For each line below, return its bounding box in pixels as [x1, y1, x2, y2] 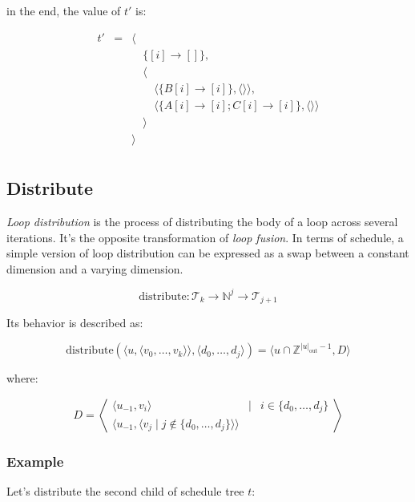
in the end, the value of [6, 2, 121, 18]
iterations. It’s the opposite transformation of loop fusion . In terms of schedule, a [6, 229, 404, 245]
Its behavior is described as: [6, 314, 143, 331]
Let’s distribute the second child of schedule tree [6, 483, 244, 500]
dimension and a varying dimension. [6, 260, 183, 277]
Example [6, 451, 64, 471]
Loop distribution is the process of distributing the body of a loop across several [6, 213, 398, 230]
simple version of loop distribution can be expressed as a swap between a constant [6, 245, 409, 261]
